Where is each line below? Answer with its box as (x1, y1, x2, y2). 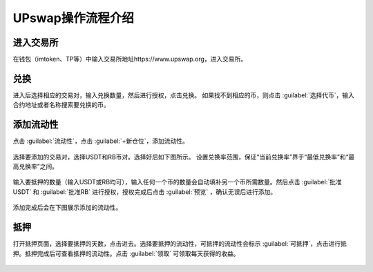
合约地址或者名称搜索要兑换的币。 (12, 101, 110, 109)
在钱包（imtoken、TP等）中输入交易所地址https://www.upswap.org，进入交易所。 (12, 55, 247, 64)
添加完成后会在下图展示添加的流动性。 (12, 204, 122, 212)
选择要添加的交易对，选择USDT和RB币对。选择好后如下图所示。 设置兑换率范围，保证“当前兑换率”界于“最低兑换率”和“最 (12, 153, 355, 161)
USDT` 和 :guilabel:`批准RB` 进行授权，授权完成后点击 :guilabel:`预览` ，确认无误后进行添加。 (12, 187, 276, 196)
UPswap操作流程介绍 (12, 10, 134, 26)
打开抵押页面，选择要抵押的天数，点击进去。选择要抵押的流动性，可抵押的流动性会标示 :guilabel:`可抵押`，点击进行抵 (12, 240, 347, 248)
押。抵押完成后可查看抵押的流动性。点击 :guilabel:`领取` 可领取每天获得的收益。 (12, 249, 240, 258)
